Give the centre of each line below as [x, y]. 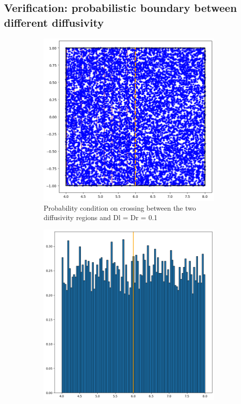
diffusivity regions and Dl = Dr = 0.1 [101, 217]
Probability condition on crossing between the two [120, 207]
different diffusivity [54, 22]
